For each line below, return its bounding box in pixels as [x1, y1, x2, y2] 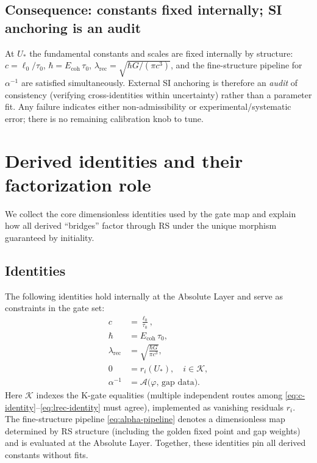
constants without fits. [5, 448, 88, 461]
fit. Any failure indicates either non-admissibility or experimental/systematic [5, 100, 291, 113]
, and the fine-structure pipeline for [170, 59, 302, 71]
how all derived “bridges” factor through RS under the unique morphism [5, 219, 277, 232]
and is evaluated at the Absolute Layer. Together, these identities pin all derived [5, 436, 306, 449]
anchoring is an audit [5, 18, 141, 37]
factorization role [5, 171, 151, 196]
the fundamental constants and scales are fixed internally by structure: [29, 46, 293, 59]
